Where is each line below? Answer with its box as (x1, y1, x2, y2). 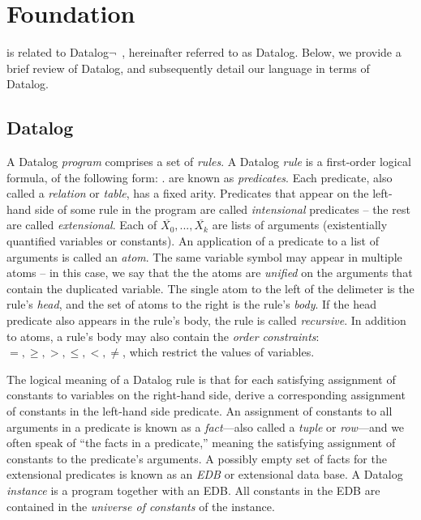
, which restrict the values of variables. (122, 343, 315, 360)
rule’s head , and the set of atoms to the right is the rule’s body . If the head (6, 296, 376, 313)
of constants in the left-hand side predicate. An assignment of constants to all (6, 403, 393, 420)
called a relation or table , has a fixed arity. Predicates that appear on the (6, 185, 369, 202)
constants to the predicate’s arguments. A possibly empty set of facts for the (6, 450, 387, 467)
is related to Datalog (6, 44, 109, 61)
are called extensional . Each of (6, 216, 157, 233)
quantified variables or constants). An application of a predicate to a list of (6, 232, 379, 249)
